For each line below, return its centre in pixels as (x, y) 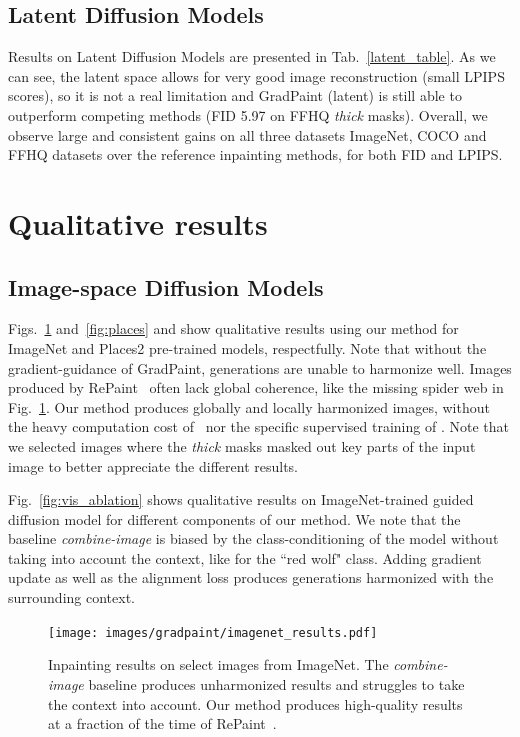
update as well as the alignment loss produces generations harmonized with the (251, 577)
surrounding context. (71, 597)
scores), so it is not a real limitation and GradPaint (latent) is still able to (235, 95)
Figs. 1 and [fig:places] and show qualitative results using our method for (233, 328)
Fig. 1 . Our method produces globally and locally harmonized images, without (249, 406)
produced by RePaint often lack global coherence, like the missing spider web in (256, 387)
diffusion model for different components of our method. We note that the (234, 518)
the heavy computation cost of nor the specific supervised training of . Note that (258, 426)
